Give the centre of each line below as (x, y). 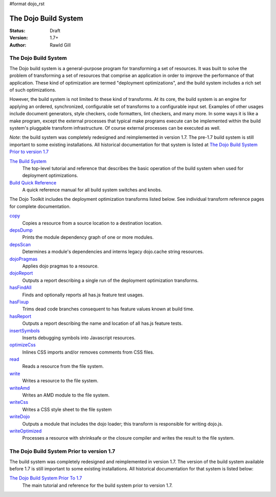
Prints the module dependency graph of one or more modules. (88, 237)
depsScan (20, 244)
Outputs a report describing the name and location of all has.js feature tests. (102, 323)
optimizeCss (22, 345)
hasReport (20, 316)
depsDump (21, 230)
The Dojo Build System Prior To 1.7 (46, 478)
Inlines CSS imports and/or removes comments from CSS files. (88, 352)
